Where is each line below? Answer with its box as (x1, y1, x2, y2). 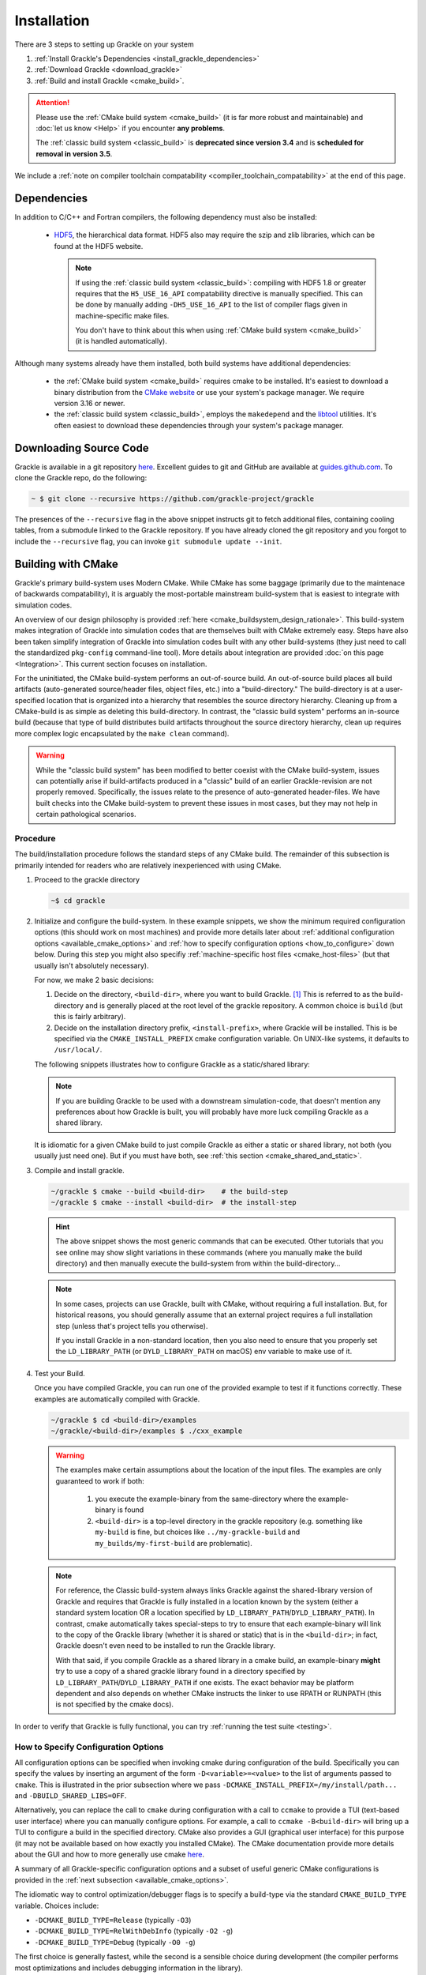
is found (117, 1505, 144, 1514)
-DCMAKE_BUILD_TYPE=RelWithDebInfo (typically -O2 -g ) (34, 1926, 234, 1935)
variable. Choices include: (14, 1901, 99, 1910)
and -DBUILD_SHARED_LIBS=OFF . (14, 1791, 127, 1800)
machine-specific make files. (75, 310, 170, 320)
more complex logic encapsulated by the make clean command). (14, 728, 230, 738)
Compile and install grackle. (34, 1165, 125, 1175)
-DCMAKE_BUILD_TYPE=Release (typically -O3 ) (34, 1915, 192, 1924)
